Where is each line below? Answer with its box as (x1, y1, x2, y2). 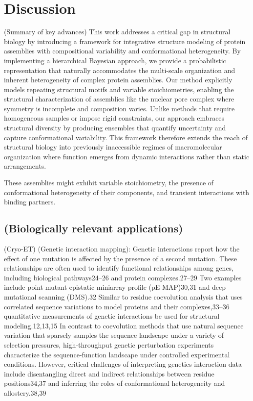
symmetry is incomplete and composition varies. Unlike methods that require (4, 103, 235, 113)
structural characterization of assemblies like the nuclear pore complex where (4, 94, 234, 104)
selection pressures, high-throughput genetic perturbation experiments (4, 339, 214, 350)
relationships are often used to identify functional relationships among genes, (4, 263, 234, 273)
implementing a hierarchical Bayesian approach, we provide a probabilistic (4, 55, 226, 65)
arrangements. (4, 161, 46, 171)
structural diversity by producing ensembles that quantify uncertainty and (4, 123, 226, 133)
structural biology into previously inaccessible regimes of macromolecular (4, 142, 222, 152)
